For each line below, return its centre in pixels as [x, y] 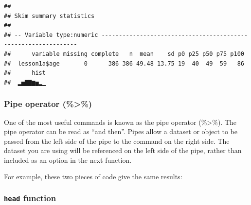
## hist [25, 73]
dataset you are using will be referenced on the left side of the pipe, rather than [123, 150]
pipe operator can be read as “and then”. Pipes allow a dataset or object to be [121, 131]
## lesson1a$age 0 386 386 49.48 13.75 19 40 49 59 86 [124, 63]
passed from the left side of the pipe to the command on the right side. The [117, 141]
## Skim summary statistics [49, 16]
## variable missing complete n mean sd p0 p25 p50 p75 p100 [124, 54]
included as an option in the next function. [68, 160]
